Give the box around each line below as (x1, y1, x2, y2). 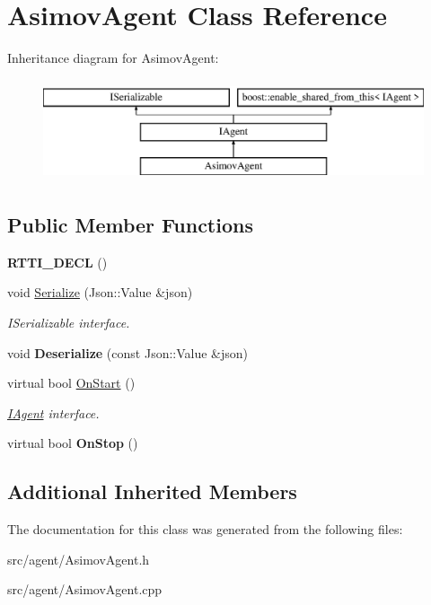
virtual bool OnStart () (7, 373, 136, 392)
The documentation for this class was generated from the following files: (7, 520, 403, 539)
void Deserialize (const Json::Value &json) (7, 343, 249, 362)
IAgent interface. (7, 403, 100, 422)
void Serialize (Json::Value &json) (7, 283, 193, 302)
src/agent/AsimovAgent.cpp (7, 580, 163, 599)
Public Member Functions (7, 211, 253, 239)
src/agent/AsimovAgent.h (7, 549, 150, 568)
